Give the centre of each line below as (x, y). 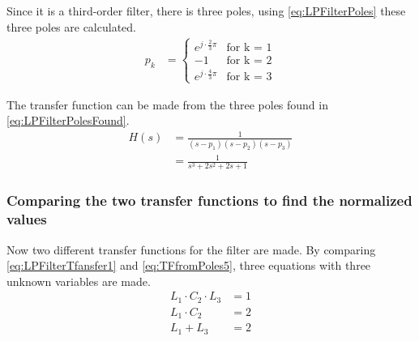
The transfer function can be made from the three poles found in (167, 104)
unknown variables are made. (79, 281)
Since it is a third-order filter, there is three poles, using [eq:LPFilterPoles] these (206, 11)
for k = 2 (249, 61)
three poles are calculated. (71, 26)
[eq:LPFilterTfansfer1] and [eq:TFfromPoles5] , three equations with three (189, 265)
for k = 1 (249, 48)
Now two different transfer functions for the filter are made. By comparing (191, 249)
